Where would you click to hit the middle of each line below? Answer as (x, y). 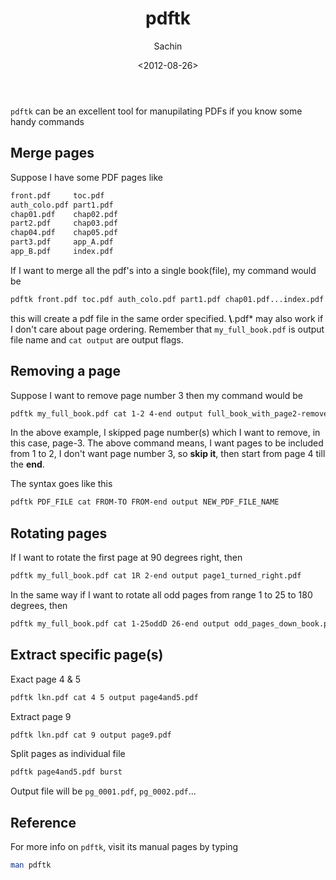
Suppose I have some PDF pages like (86, 177)
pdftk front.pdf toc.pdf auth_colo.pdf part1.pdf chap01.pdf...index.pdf (167, 299)
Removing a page (65, 371)
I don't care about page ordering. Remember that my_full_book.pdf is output (167, 329)
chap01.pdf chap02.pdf (64, 214)
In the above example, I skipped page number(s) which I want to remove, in (165, 433)
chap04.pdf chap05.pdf (64, 233)
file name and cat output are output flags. (97, 339)
